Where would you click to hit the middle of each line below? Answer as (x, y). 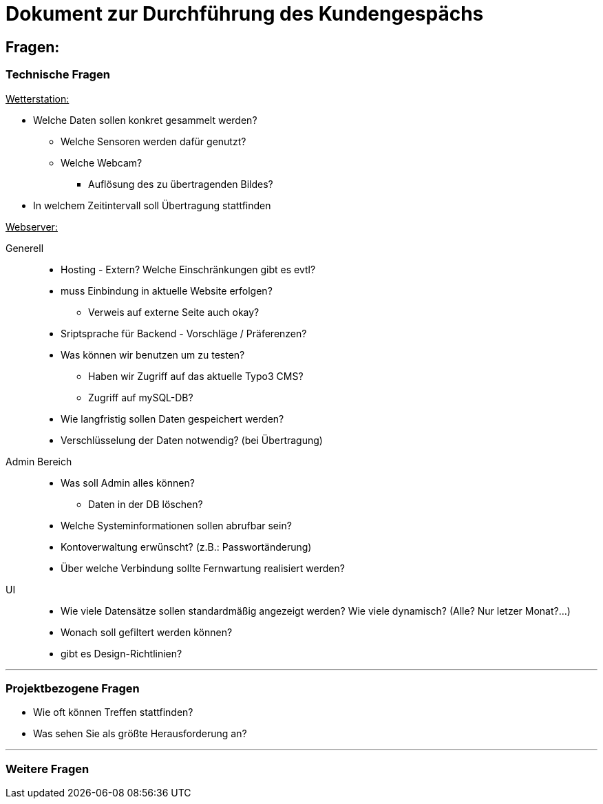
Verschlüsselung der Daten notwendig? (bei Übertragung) (192, 440)
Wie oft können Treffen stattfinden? (113, 712)
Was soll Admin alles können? (128, 483)
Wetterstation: (38, 98)
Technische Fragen (58, 75)
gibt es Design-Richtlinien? (121, 653)
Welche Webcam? (102, 162)
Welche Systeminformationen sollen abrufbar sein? (176, 525)
